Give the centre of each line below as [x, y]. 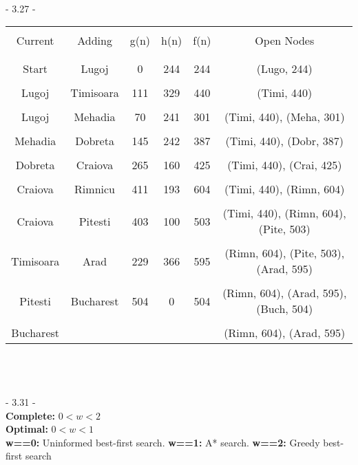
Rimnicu [95, 189]
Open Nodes [285, 41]
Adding [95, 41]
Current [35, 41]
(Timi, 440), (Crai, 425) [285, 165]
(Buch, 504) [285, 309]
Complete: [30, 415]
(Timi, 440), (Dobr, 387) [284, 141]
